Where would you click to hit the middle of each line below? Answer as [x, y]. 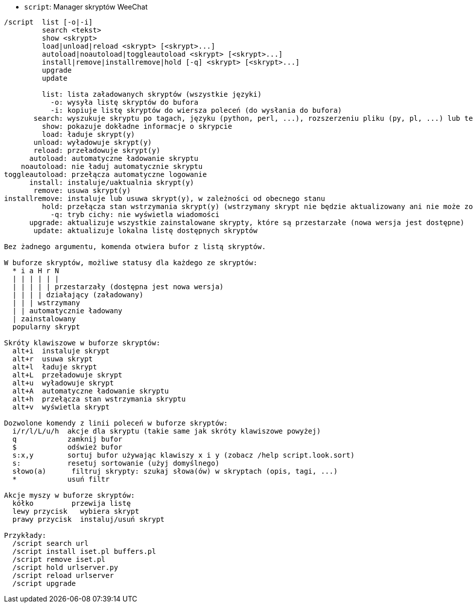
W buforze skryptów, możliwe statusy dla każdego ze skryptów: [131, 263]
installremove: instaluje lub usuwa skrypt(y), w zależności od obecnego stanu [165, 198]
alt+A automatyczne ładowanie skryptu [90, 391]
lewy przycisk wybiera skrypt [76, 511]
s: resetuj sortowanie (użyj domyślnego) [116, 463]
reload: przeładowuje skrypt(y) [97, 150]
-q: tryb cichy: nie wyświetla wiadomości [135, 215]
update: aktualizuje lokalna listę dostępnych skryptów [146, 231]
